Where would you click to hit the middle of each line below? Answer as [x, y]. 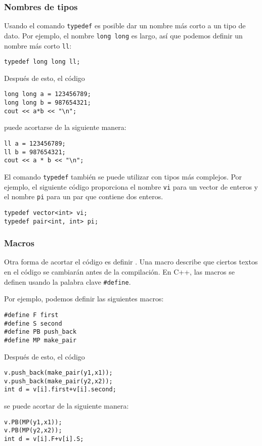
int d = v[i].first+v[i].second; [60, 390]
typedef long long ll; [42, 62]
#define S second [33, 323]
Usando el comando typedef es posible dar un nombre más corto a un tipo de [125, 26]
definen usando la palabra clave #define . [68, 281]
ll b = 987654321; [35, 152]
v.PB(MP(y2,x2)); [33, 431]
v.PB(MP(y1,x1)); [33, 422]
